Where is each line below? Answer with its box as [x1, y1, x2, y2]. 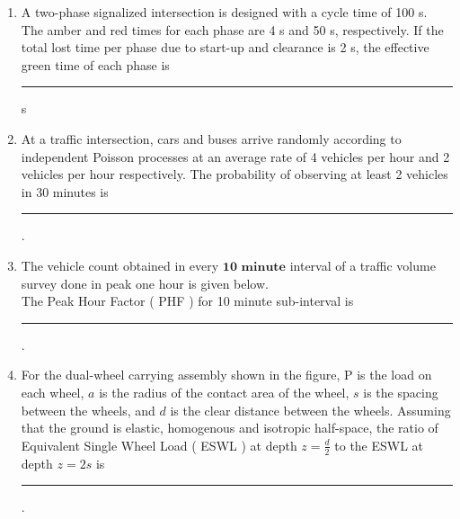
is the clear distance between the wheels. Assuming [170, 400, 451, 419]
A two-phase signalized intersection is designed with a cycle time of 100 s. [21, 3, 428, 21]
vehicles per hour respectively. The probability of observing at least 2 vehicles [21, 165, 448, 183]
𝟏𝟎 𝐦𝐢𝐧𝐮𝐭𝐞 [222, 260, 286, 273]
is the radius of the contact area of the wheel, [99, 382, 349, 401]
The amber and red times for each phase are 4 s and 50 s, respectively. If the [21, 20, 444, 39]
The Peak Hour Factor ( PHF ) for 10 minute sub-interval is [21, 291, 354, 310]
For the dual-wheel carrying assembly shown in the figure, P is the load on [21, 365, 432, 384]
